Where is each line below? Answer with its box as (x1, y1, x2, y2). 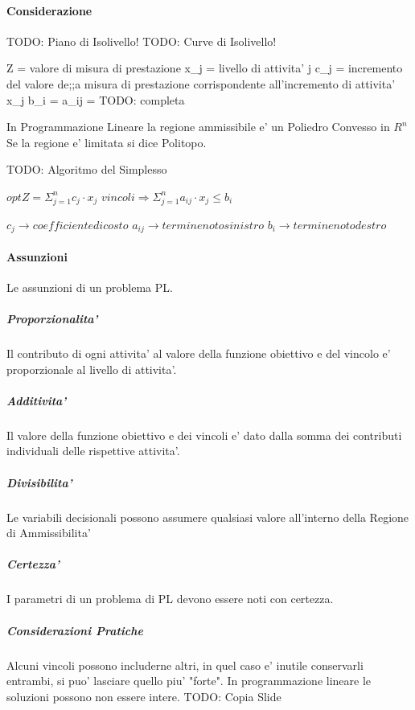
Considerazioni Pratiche (6, 622, 144, 638)
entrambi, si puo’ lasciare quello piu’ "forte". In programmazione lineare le (6, 672, 372, 689)
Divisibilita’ (6, 474, 72, 490)
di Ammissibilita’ (6, 524, 91, 541)
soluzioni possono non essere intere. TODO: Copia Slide (6, 687, 281, 704)
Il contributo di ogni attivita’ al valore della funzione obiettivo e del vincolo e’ (6, 345, 391, 362)
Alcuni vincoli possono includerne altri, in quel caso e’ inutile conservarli (6, 656, 364, 673)
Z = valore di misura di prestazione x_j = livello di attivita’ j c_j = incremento (6, 60, 403, 76)
